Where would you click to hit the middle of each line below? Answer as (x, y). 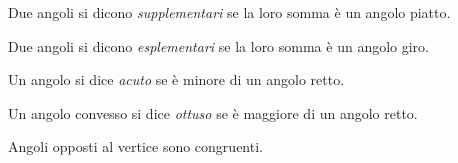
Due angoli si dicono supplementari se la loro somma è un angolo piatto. (229, 12)
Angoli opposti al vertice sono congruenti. (135, 146)
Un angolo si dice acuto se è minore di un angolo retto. (176, 79)
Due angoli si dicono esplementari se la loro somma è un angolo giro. (218, 45)
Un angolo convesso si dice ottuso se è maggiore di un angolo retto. (213, 112)
